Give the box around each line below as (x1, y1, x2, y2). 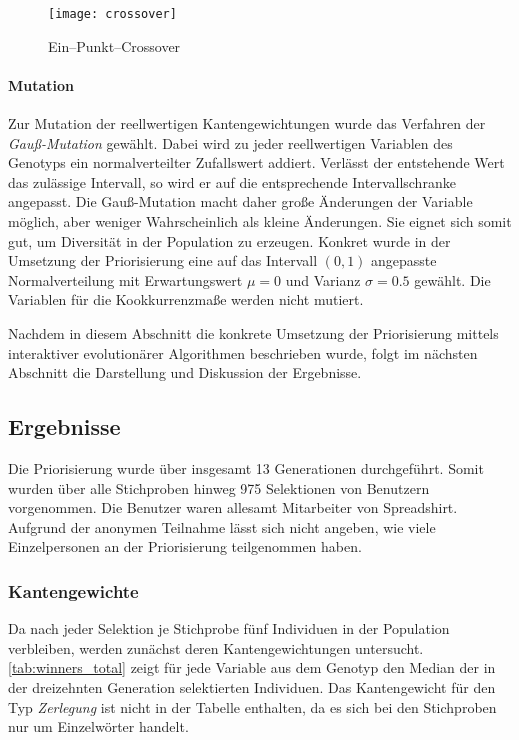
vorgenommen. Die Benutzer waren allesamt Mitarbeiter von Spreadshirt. (8, 497, 458, 518)
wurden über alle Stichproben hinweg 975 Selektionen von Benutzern (8, 477, 430, 498)
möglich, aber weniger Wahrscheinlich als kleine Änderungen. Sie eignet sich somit (8, 211, 512, 232)
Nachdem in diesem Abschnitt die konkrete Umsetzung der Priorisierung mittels (8, 322, 499, 343)
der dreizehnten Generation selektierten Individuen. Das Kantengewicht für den (8, 676, 496, 697)
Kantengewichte (8, 578, 139, 603)
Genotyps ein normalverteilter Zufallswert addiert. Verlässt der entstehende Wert (8, 152, 505, 173)
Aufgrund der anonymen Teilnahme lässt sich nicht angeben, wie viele (8, 516, 436, 537)
